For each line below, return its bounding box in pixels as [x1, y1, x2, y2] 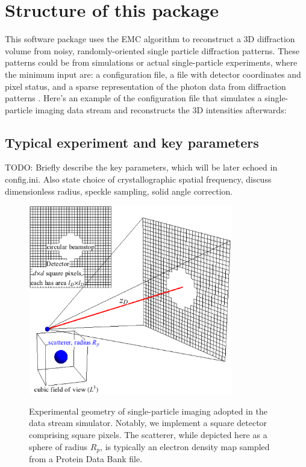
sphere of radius [29, 440, 88, 453]
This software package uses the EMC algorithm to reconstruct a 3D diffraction [5, 33, 295, 45]
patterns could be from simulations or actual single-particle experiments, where [5, 56, 298, 69]
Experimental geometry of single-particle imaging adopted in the [29, 404, 267, 417]
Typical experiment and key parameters [5, 133, 259, 151]
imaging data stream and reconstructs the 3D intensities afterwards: [35, 103, 287, 116]
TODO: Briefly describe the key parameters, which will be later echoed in [5, 161, 278, 174]
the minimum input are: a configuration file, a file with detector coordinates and [5, 67, 301, 80]
